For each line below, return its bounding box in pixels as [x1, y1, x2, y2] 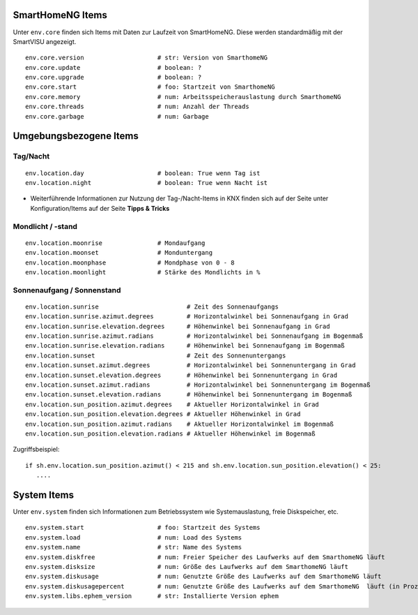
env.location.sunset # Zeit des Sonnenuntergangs [25, 351, 286, 360]
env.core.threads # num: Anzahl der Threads [25, 103, 250, 111]
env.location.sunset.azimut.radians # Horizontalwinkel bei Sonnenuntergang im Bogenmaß [25, 380, 371, 389]
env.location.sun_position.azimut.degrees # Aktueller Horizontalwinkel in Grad [25, 400, 320, 408]
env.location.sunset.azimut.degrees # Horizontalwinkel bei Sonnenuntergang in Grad [25, 362, 356, 369]
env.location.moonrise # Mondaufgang [25, 239, 206, 247]
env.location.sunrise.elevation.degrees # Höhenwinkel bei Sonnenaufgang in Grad [25, 322, 330, 330]
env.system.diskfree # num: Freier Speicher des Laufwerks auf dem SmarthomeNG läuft [25, 553, 386, 561]
